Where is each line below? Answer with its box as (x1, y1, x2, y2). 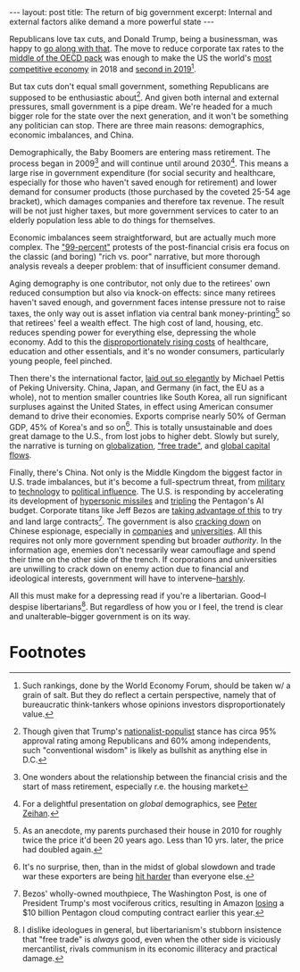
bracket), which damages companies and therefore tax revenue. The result (9, 195, 285, 206)
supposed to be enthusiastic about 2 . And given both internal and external (9, 90, 279, 103)
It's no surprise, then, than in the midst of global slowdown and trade (21, 861, 276, 872)
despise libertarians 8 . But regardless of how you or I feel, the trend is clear (9, 600, 284, 612)
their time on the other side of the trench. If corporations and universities (9, 553, 278, 564)
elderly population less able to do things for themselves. (9, 214, 216, 225)
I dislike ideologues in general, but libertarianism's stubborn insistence (21, 924, 282, 935)
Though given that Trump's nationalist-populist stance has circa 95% (21, 726, 277, 736)
